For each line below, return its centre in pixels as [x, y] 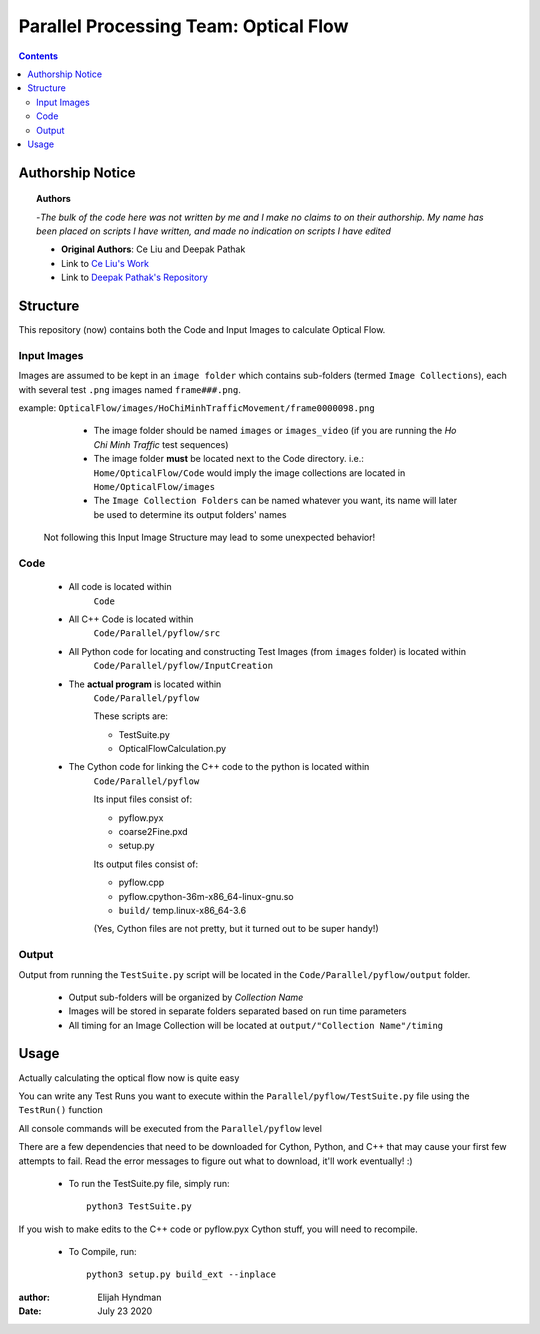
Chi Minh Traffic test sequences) [161, 444]
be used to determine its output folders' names [190, 514]
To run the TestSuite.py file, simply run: [149, 1183]
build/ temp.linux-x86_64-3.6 [182, 910]
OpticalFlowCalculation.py [172, 749]
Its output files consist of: [146, 864]
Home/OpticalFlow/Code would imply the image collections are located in [249, 472]
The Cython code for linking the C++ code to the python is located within [219, 767]
